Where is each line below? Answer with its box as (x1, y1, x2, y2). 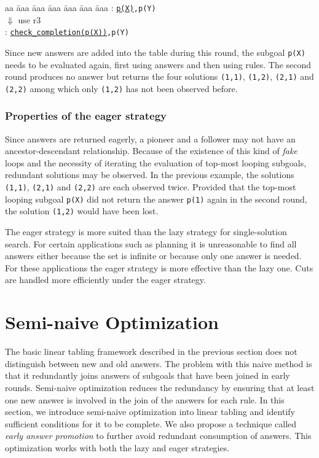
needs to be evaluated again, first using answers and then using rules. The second (5, 58, 312, 71)
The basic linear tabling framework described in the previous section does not (5, 345, 297, 358)
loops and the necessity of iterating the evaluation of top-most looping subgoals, (5, 156, 307, 169)
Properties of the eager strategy (5, 108, 167, 123)
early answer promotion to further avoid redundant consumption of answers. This (5, 429, 312, 442)
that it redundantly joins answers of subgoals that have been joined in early (5, 369, 290, 382)
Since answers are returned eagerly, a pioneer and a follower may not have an (5, 132, 296, 145)
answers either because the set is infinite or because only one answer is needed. (5, 249, 302, 262)
